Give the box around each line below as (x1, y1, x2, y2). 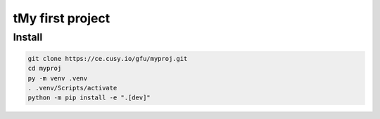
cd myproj (27, 64, 62, 73)
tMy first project (13, 10, 110, 26)
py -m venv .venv (27, 74, 88, 82)
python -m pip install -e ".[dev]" (27, 94, 151, 101)
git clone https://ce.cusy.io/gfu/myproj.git (27, 55, 188, 62)
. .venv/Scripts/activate (27, 84, 118, 92)
